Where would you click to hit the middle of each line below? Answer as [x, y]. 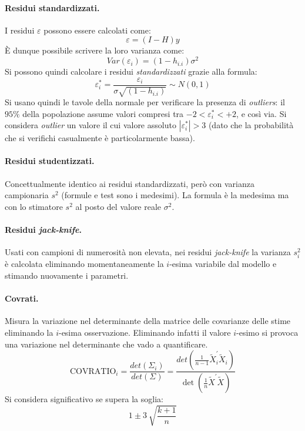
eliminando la [29, 332]
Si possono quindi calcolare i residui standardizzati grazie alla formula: [131, 71]
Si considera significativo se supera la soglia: [84, 399]
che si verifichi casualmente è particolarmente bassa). [100, 138]
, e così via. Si [262, 113]
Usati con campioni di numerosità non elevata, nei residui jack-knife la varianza [148, 252]
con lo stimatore [34, 206]
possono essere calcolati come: [97, 30]
